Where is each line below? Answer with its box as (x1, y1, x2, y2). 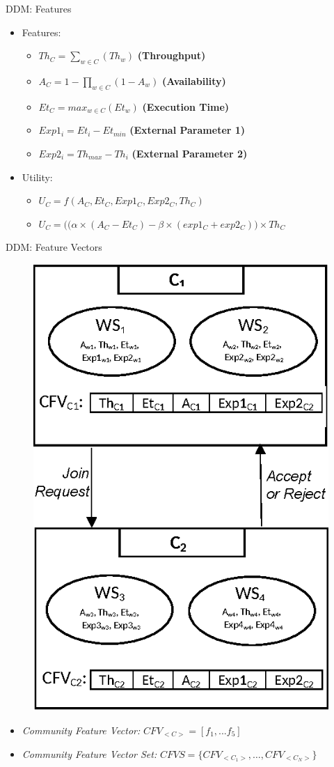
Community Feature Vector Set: (22, 746, 157, 761)
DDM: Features (6, 1, 72, 15)
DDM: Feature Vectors (6, 240, 102, 254)
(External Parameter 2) (132, 146, 248, 160)
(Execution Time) (142, 99, 230, 114)
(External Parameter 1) (129, 123, 246, 137)
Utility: (22, 169, 53, 184)
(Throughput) (137, 48, 206, 63)
